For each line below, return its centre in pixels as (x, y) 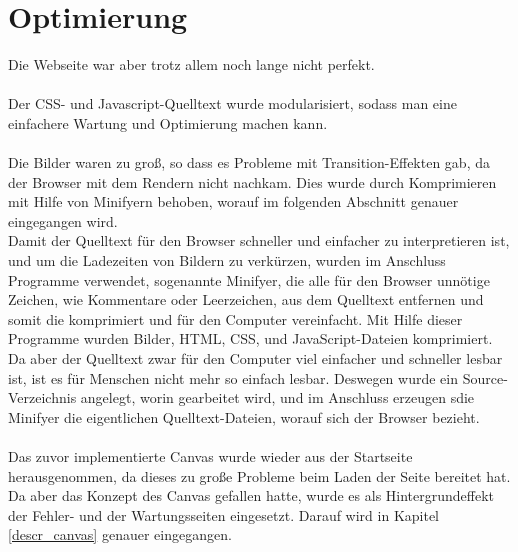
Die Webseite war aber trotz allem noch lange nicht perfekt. (191, 64)
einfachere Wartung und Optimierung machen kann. (168, 122)
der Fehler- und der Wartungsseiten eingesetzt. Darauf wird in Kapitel (224, 514)
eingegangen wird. (63, 220)
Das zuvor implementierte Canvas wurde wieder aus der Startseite (210, 456)
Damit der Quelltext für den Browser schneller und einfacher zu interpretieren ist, (259, 240)
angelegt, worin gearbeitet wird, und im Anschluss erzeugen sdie (277, 397)
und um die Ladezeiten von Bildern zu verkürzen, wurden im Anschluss (227, 260)
